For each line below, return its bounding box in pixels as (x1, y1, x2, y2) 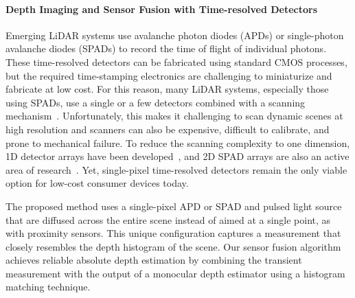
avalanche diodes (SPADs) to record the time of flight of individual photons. (5, 41, 327, 56)
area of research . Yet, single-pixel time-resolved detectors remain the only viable (5, 162, 347, 176)
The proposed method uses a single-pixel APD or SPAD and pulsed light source (5, 198, 342, 213)
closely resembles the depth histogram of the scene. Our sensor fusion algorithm (5, 239, 341, 253)
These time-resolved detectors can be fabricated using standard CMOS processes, (5, 54, 347, 69)
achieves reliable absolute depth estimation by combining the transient (5, 253, 302, 267)
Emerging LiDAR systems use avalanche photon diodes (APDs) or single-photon (5, 27, 344, 42)
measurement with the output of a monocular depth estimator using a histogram (5, 266, 345, 280)
